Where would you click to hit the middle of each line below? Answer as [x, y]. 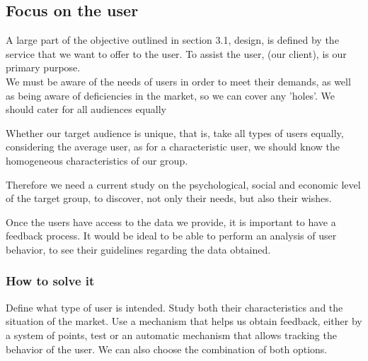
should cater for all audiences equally [86, 109]
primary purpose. [43, 67]
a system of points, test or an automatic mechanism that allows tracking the [171, 335]
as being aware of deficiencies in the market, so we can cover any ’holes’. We [171, 95]
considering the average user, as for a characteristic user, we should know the [173, 147]
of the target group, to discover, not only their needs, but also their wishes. [169, 198]
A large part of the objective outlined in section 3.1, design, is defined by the [172, 40]
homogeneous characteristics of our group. [97, 160]
